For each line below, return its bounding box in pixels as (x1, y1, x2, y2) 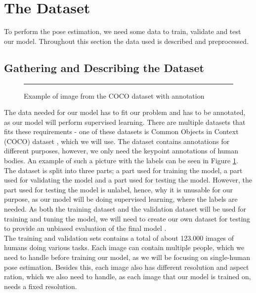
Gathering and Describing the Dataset (4, 60, 204, 75)
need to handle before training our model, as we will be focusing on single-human (4, 252, 251, 262)
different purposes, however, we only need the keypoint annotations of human (4, 146, 239, 156)
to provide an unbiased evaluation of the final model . (4, 223, 167, 233)
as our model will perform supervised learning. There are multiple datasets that (4, 116, 246, 127)
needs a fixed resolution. (4, 281, 77, 291)
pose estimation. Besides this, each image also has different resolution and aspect (4, 261, 249, 272)
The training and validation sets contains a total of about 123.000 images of (4, 232, 234, 243)
